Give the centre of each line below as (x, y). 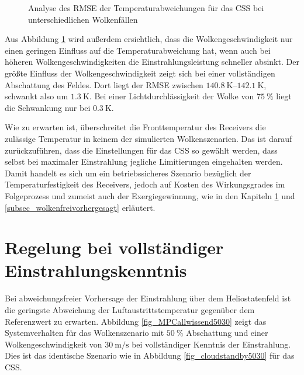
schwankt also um (37, 96)
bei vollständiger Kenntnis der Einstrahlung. (211, 344)
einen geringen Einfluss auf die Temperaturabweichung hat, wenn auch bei (138, 50)
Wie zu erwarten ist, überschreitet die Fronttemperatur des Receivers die (135, 127)
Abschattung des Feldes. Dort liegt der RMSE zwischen (104, 84)
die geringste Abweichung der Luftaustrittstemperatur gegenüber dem (130, 310)
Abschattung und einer (227, 333)
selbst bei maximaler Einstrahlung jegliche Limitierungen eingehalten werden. (144, 162)
